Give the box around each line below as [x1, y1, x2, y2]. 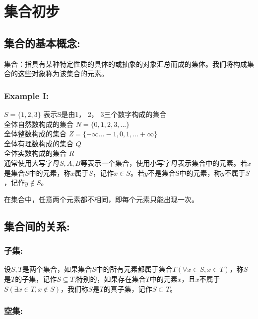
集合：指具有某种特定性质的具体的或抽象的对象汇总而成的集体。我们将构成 [4, 58, 247, 69]
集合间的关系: [4, 218, 70, 233]
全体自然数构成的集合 [4, 118, 73, 129]
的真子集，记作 [103, 283, 152, 294]
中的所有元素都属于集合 [96, 264, 173, 274]
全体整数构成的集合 [4, 128, 66, 139]
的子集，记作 [15, 273, 57, 284]
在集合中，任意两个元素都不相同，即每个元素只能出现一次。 [4, 194, 198, 204]
